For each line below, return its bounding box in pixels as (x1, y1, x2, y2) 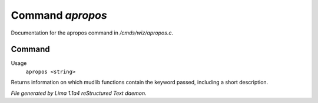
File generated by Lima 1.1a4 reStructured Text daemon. (11, 90, 147, 97)
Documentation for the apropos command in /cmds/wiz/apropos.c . (11, 29, 174, 36)
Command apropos (11, 9, 107, 22)
